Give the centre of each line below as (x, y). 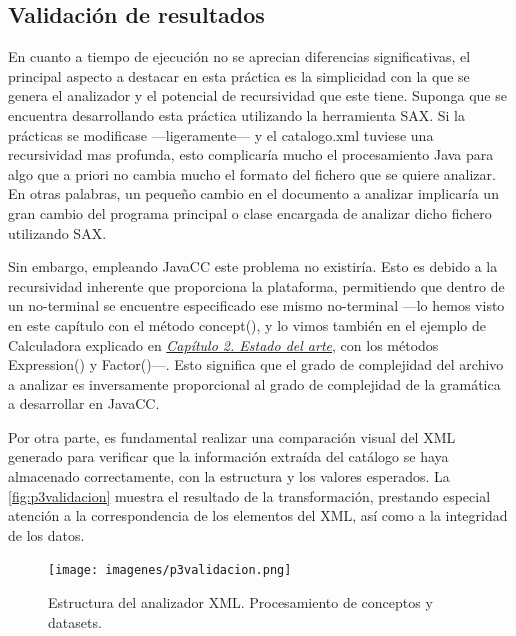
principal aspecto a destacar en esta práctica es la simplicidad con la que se (239, 75)
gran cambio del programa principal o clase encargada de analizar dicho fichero (250, 212)
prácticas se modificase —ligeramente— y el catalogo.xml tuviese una (221, 134)
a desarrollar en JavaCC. (84, 403)
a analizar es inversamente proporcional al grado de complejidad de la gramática (254, 383)
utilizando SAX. (57, 232)
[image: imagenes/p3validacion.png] (170, 570)
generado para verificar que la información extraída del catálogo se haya (228, 456)
